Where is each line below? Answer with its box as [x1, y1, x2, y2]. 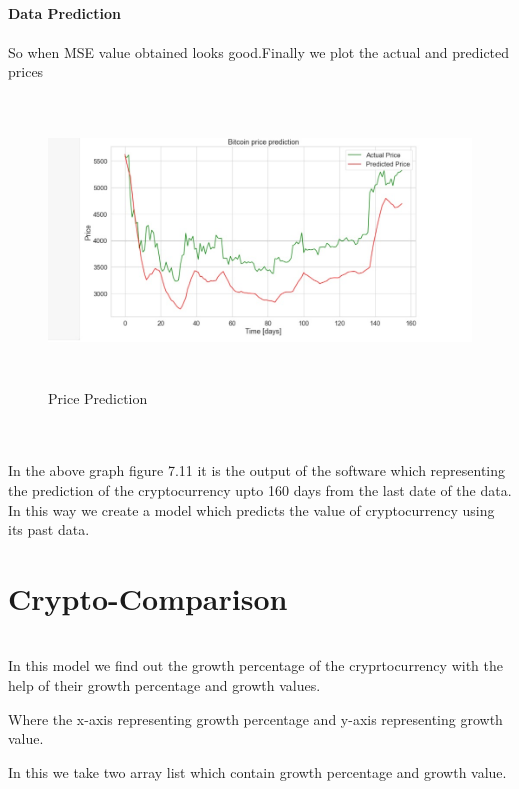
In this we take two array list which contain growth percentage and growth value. [8, 761, 507, 782]
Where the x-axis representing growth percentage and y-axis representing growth [8, 708, 503, 729]
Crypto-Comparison [8, 577, 288, 618]
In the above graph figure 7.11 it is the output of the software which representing [8, 460, 506, 481]
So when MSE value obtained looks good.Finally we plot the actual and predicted [8, 41, 510, 62]
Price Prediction [48, 387, 148, 408]
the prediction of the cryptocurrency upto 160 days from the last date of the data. [8, 479, 512, 500]
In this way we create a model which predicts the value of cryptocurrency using [8, 499, 495, 520]
